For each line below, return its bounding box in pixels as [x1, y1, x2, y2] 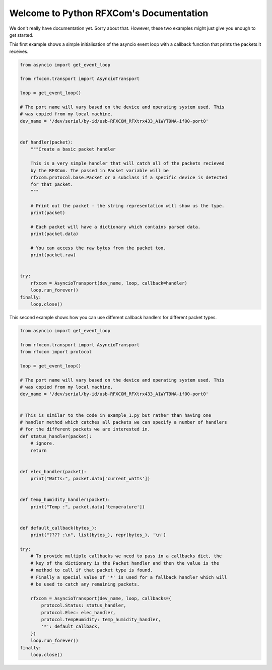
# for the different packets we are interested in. [20, 426, 151, 432]
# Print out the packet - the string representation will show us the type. [30, 203, 225, 208]
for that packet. [30, 182, 74, 187]
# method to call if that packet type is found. [30, 567, 153, 573]
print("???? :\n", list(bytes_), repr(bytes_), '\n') [30, 532, 166, 538]
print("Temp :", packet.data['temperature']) [30, 504, 145, 509]
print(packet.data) [30, 231, 79, 237]
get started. [9, 32, 34, 38]
